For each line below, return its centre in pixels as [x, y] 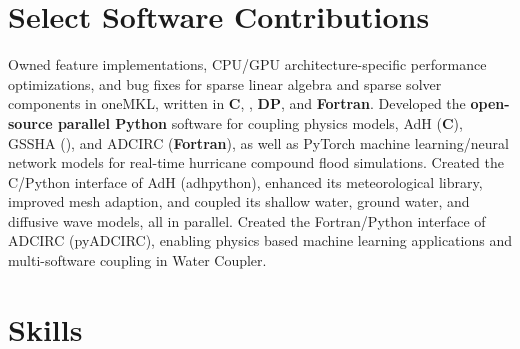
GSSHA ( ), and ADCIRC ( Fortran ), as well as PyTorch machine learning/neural [258, 142]
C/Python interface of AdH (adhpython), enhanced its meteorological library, [245, 181]
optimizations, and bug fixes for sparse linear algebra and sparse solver [225, 83]
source [30, 122]
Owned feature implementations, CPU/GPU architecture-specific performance [247, 64]
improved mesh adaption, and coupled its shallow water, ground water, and [239, 201]
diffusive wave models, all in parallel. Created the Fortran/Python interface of [247, 220]
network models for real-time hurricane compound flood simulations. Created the [256, 162]
